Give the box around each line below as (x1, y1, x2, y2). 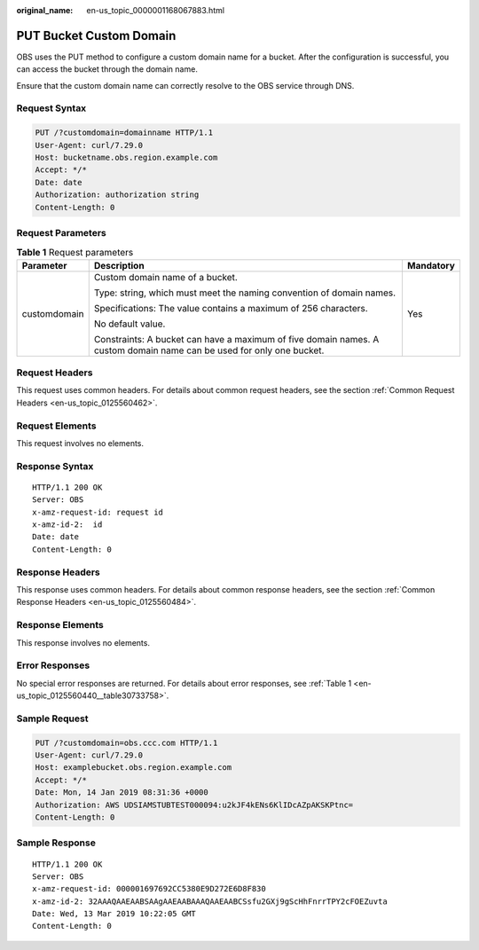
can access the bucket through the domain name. (16, 64, 199, 75)
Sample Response (16, 836, 97, 849)
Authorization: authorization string (35, 190, 200, 200)
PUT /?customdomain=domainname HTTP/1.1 (35, 128, 213, 137)
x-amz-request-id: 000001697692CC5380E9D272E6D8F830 (32, 883, 266, 894)
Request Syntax (16, 102, 87, 114)
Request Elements (16, 420, 97, 432)
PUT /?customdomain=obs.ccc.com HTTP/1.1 (35, 737, 218, 748)
